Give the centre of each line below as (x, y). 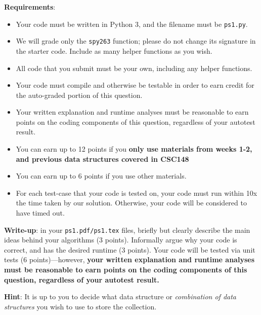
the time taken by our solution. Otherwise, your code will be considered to (131, 203)
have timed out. (40, 213)
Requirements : (30, 7)
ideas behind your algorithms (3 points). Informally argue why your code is (121, 240)
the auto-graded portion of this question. (79, 95)
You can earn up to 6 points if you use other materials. (101, 176)
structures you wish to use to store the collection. (80, 306)
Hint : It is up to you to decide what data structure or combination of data (120, 296)
